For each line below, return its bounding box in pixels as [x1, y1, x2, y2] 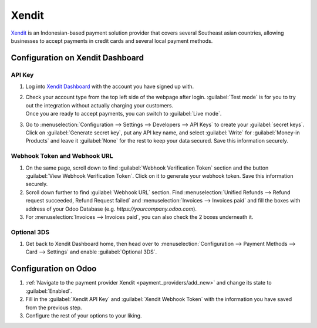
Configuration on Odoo [11, 264, 97, 274]
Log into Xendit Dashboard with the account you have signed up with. [25, 83, 194, 90]
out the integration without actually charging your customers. [25, 102, 173, 109]
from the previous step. [25, 304, 82, 311]
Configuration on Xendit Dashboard [11, 53, 144, 63]
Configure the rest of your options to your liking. [25, 312, 142, 319]
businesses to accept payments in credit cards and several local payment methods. [11, 37, 213, 44]
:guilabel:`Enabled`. [25, 288, 73, 295]
